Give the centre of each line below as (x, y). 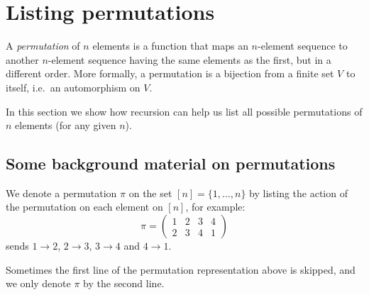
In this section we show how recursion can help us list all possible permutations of (184, 111)
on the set (150, 193)
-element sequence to (303, 46)
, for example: (215, 207)
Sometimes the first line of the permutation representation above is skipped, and (181, 269)
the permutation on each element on (84, 207)
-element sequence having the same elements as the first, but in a (189, 59)
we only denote (38, 283)
